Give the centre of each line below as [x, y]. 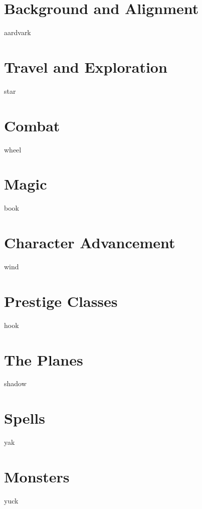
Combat [32, 125]
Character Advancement [90, 242]
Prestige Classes [61, 301]
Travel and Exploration [86, 66]
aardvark [18, 32]
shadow [15, 383]
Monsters [37, 476]
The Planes [44, 359]
